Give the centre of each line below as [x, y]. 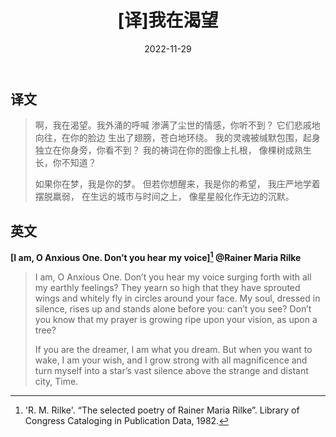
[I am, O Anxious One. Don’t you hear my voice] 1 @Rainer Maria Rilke [156, 256]
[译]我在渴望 [168, 20]
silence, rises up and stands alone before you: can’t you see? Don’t [173, 308]
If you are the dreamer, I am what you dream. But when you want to [173, 349]
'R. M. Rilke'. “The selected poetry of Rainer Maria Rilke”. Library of [162, 410]
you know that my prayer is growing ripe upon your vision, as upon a [176, 319]
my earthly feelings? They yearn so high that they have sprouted [167, 287]
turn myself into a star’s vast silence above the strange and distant [171, 370]
